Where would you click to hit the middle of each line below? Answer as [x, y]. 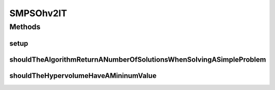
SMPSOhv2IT [38, 13]
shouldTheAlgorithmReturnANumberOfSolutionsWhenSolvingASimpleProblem [138, 59]
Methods [25, 27]
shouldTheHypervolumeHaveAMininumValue [83, 76]
